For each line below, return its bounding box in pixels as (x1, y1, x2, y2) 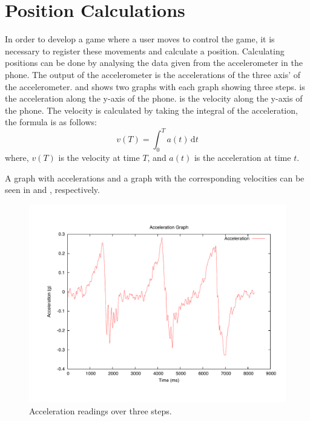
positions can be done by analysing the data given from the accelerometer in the (5, 56, 303, 69)
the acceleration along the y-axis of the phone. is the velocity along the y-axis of (5, 92, 303, 105)
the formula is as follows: (5, 116, 97, 128)
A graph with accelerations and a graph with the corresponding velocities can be (5, 171, 305, 184)
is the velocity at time (58, 151, 140, 164)
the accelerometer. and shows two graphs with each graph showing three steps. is (5, 80, 305, 93)
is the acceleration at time (194, 151, 291, 164)
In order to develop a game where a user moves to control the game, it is (5, 33, 275, 45)
